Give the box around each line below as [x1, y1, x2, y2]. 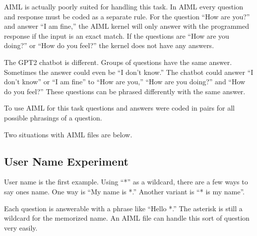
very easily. [4, 222, 38, 233]
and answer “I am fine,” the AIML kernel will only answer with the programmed [4, 21, 250, 31]
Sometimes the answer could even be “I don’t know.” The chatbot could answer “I [4, 66, 254, 77]
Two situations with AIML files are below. [4, 129, 132, 139]
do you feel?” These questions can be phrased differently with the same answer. [4, 86, 246, 96]
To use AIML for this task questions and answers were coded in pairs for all [4, 103, 235, 113]
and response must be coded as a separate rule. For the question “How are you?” [4, 11, 250, 21]
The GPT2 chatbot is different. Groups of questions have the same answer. [4, 57, 232, 67]
